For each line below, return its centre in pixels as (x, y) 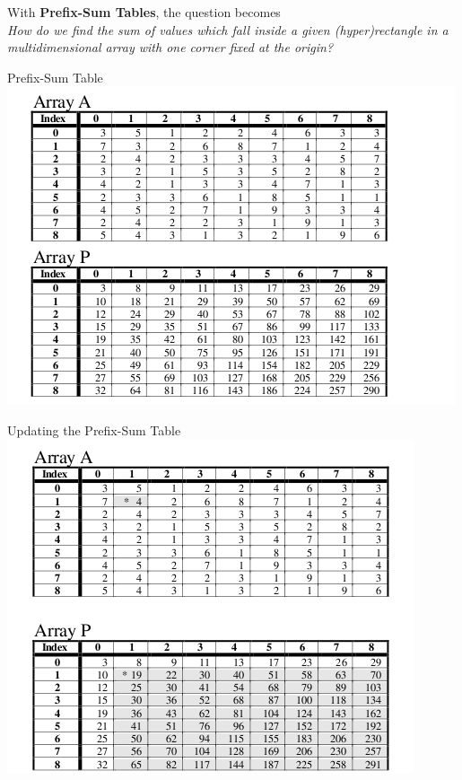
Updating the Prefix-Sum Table (94, 429)
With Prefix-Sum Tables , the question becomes (144, 12)
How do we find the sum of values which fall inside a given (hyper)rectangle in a (228, 29)
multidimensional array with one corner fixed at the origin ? (170, 47)
